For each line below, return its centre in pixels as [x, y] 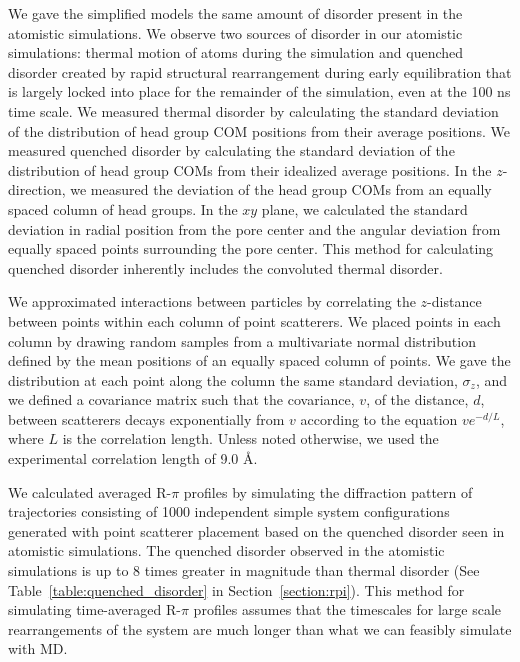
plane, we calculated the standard [364, 208]
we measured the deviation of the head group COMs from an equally [281, 189]
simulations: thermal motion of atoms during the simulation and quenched [236, 52]
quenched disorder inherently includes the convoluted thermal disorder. [225, 267]
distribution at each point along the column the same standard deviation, [233, 379]
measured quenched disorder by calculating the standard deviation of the [231, 150]
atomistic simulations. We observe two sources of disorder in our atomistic [235, 32]
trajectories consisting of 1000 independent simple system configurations [229, 511]
